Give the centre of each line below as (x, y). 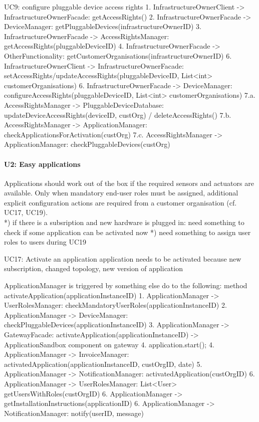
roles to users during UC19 (45, 242)
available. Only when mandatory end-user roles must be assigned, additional (121, 193)
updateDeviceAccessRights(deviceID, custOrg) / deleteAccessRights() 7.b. (118, 115)
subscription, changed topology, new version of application (93, 268)
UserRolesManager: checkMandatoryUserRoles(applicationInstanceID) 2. (115, 305)
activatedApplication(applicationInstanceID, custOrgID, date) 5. (103, 364)
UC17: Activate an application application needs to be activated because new (123, 258)
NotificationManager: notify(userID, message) (74, 413)
